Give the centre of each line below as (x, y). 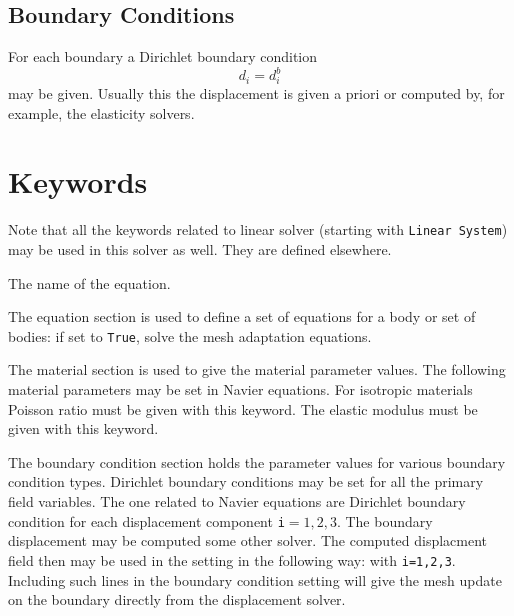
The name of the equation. (89, 282)
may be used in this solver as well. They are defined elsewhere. (200, 249)
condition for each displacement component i (146, 520)
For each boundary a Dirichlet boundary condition (163, 56)
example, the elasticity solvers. (101, 112)
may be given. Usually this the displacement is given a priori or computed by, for (256, 93)
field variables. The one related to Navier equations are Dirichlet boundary (237, 501)
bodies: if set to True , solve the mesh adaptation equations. (190, 335)
